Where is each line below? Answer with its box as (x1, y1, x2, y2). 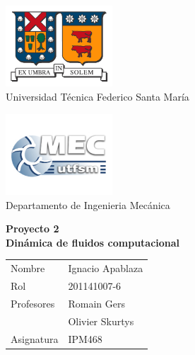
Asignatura (11, 331, 59, 346)
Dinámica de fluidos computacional (6, 235, 180, 249)
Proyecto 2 (6, 221, 59, 236)
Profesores (11, 295, 55, 310)
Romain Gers (68, 295, 125, 310)
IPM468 (68, 331, 102, 346)
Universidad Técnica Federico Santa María (6, 89, 189, 104)
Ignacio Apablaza (68, 261, 143, 276)
